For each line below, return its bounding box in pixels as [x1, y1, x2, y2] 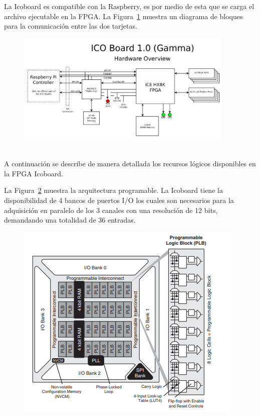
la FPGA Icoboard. [4, 168, 63, 178]
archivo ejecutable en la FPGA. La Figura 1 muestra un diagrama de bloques [4, 11, 243, 21]
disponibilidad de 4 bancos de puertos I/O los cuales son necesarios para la [4, 195, 234, 205]
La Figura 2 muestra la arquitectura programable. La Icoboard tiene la [4, 185, 223, 195]
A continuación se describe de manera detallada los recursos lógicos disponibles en [4, 158, 256, 169]
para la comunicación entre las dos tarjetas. [4, 21, 137, 31]
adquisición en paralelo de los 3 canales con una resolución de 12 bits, [4, 204, 218, 215]
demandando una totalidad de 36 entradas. [4, 215, 136, 225]
